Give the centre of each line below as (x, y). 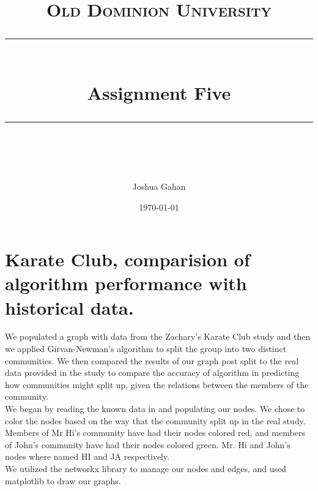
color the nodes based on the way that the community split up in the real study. (155, 420)
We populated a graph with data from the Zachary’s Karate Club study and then (158, 336)
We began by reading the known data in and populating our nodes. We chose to (155, 408)
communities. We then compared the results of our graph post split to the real (152, 360)
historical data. (69, 307)
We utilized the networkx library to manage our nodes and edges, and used (146, 468)
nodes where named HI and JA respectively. (87, 456)
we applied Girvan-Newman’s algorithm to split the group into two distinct (146, 349)
